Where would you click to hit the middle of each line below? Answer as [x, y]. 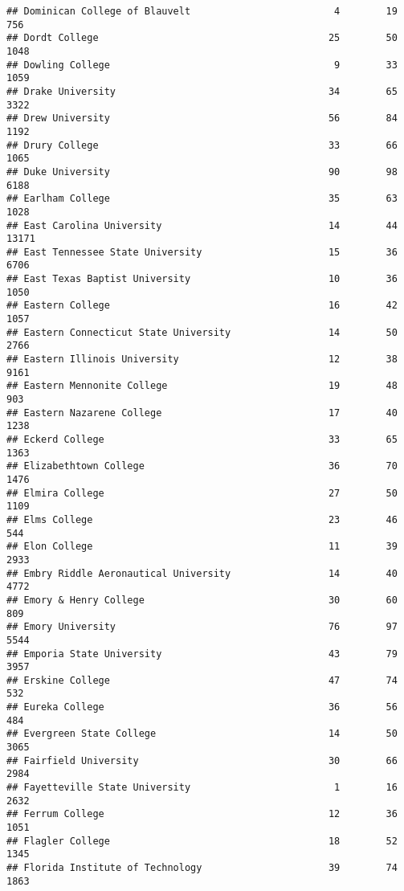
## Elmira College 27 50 [202, 493]
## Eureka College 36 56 [202, 707]
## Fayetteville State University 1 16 [202, 788]
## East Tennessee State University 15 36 [202, 252]
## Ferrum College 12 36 [202, 814]
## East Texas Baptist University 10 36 [202, 279]
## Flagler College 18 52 [202, 841]
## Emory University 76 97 [202, 627]
